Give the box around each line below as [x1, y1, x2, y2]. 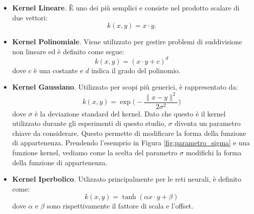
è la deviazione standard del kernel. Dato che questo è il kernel [34, 108, 226, 118]
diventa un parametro [174, 118, 241, 128]
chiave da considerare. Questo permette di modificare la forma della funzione [12, 127, 246, 138]
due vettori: [12, 12, 48, 22]
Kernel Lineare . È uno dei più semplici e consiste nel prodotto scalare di [12, 2, 240, 12]
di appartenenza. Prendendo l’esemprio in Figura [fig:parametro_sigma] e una [12, 137, 250, 148]
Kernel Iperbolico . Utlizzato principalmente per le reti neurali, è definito [12, 174, 242, 184]
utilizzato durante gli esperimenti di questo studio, [12, 118, 166, 128]
